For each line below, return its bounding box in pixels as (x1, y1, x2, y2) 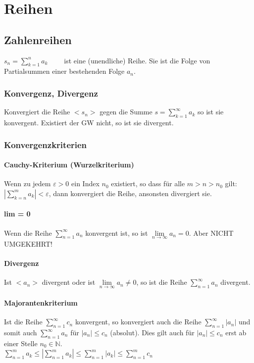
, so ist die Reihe (136, 277, 187, 287)
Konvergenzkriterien (4, 138, 87, 151)
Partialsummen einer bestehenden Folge (4, 66, 125, 76)
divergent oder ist (42, 277, 96, 287)
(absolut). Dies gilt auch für (110, 327, 195, 338)
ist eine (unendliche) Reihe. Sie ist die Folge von (64, 55, 210, 65)
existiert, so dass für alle (111, 178, 185, 189)
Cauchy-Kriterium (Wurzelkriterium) (4, 159, 134, 170)
